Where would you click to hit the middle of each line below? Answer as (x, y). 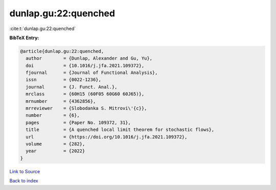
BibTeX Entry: (24, 38)
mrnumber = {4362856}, (61, 101)
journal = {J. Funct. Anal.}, (72, 87)
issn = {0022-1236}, (64, 80)
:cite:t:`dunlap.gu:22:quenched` (43, 29)
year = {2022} (55, 151)
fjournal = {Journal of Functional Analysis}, (92, 73)
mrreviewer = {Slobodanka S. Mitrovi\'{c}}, (86, 108)
